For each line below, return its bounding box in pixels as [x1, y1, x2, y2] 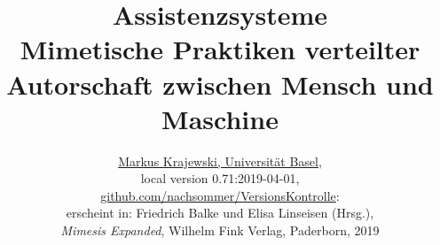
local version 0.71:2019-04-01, [140, 169, 300, 188]
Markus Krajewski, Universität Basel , [118, 151, 322, 170]
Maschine [161, 100, 279, 136]
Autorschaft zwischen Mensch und [6, 65, 434, 102]
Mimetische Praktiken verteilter [20, 31, 420, 67]
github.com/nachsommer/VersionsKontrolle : [100, 186, 340, 204]
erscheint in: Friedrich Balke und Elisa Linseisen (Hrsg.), [66, 203, 374, 222]
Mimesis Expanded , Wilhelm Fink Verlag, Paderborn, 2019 [60, 221, 380, 240]
